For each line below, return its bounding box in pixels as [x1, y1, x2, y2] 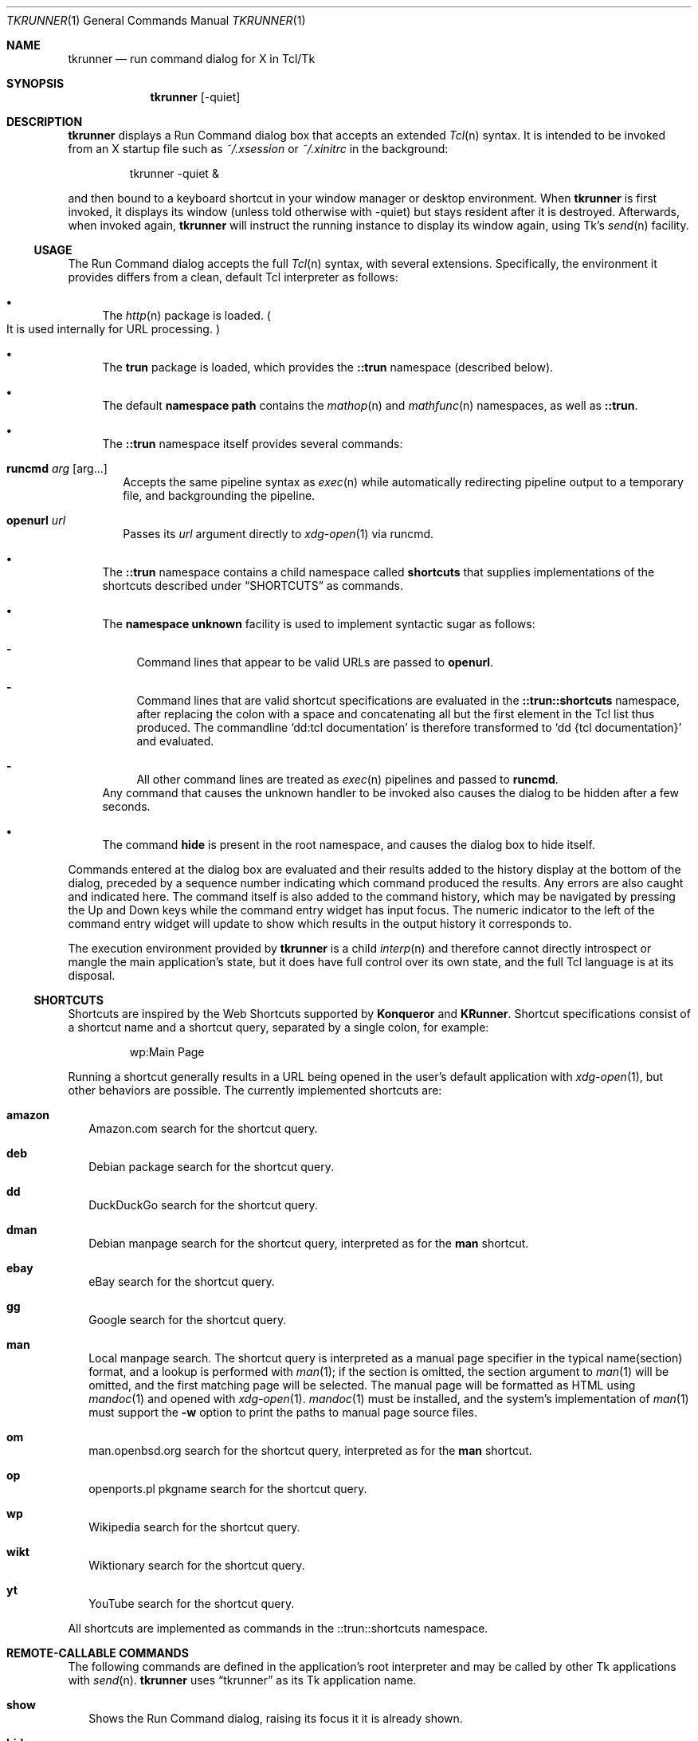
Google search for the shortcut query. [88, 1313, 287, 1326]
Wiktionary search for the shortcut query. [88, 1558, 305, 1572]
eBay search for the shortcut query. [88, 1275, 275, 1288]
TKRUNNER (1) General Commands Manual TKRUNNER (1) [6, 14, 306, 27]
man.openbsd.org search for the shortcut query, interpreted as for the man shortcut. [88, 1444, 532, 1457]
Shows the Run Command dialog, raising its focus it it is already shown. [88, 1712, 463, 1725]
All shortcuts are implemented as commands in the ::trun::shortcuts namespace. [68, 1621, 488, 1635]
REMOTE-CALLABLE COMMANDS [6, 1646, 189, 1660]
